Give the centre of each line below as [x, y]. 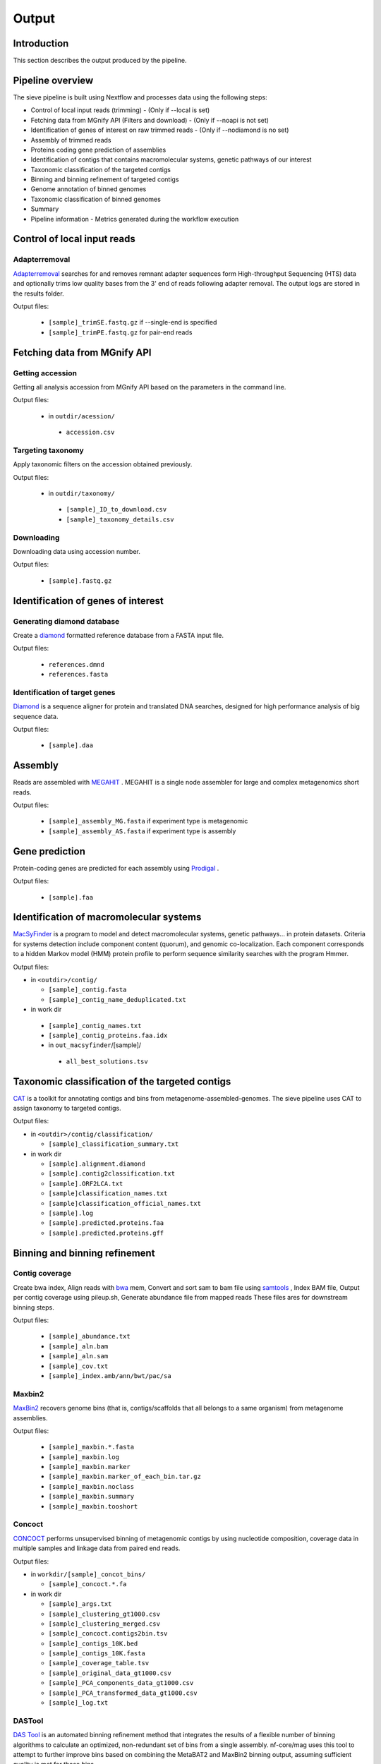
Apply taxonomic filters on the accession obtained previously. [103, 464]
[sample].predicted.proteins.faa [106, 1223]
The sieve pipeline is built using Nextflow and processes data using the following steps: [140, 97]
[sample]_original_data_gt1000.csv [110, 1673]
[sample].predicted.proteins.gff [106, 1233]
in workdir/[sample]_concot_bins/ [88, 1574]
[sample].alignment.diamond [97, 1164]
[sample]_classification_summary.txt [114, 1144]
